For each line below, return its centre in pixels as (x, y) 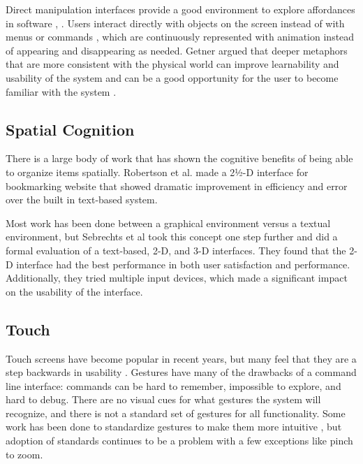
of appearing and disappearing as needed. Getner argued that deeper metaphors (177, 50)
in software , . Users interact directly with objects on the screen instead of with (175, 23)
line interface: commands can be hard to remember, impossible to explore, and (173, 385)
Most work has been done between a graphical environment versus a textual (168, 223)
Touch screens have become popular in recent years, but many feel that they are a (181, 358)
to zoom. (24, 454)
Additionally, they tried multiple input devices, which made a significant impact (177, 278)
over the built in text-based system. (82, 200)
